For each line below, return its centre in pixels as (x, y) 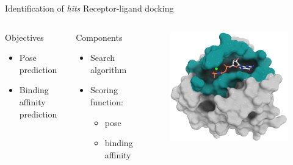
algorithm (108, 69)
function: (107, 101)
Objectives (24, 37)
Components (99, 37)
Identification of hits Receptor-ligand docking (89, 8)
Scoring (104, 90)
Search (103, 58)
